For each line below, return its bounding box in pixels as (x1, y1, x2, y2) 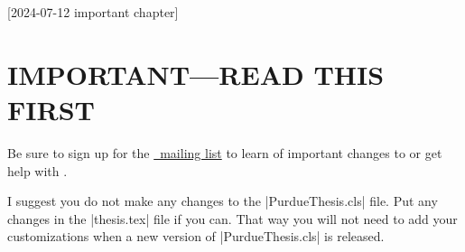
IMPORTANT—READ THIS (7, 55, 385, 92)
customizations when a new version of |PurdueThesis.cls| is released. (7, 227, 385, 246)
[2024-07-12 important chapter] (7, 3, 179, 21)
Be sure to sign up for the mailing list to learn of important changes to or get (7, 143, 442, 162)
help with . (7, 161, 68, 180)
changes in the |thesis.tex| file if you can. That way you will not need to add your (7, 209, 458, 228)
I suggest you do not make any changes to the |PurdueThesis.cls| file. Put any (7, 191, 438, 210)
